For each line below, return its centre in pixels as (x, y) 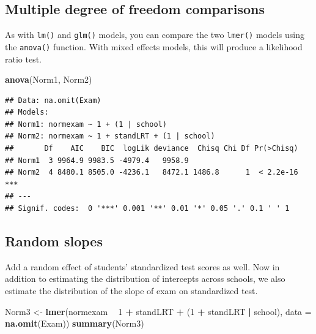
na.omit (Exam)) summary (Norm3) (75, 323)
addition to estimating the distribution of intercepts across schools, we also (145, 279)
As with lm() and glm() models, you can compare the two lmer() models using (155, 35)
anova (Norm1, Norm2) (49, 79)
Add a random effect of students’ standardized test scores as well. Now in (142, 266)
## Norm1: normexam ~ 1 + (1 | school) (86, 124)
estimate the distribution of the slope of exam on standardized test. (131, 291)
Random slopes (54, 241)
